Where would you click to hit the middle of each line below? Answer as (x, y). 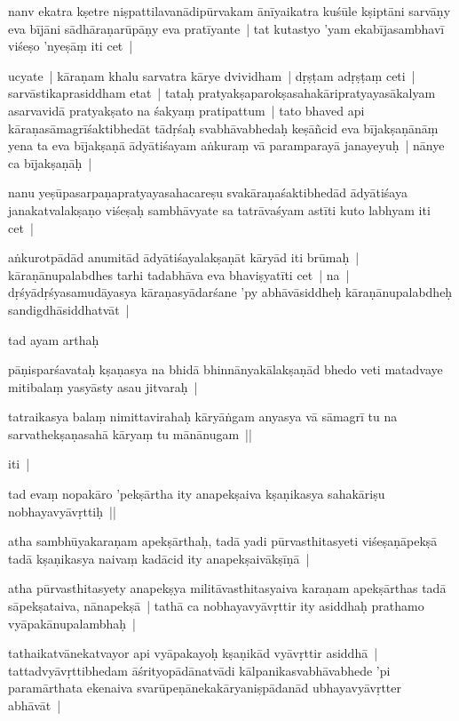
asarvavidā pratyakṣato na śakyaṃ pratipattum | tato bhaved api (186, 110)
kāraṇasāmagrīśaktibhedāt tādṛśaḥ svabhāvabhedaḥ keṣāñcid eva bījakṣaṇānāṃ (223, 128)
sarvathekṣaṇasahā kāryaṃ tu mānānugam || (130, 433)
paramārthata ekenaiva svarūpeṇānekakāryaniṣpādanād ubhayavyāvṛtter (205, 688)
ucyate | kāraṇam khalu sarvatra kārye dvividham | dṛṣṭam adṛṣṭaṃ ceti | (212, 75)
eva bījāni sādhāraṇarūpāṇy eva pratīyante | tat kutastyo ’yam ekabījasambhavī (226, 28)
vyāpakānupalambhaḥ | (72, 623)
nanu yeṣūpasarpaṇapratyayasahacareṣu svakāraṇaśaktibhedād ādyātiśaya (208, 192)
